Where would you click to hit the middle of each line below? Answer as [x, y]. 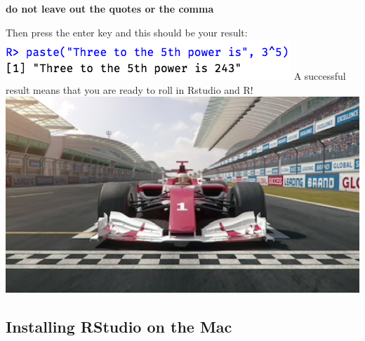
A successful [320, 76]
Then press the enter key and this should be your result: [127, 32]
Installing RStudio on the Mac [119, 326]
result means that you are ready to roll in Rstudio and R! [130, 89]
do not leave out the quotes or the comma [110, 8]
